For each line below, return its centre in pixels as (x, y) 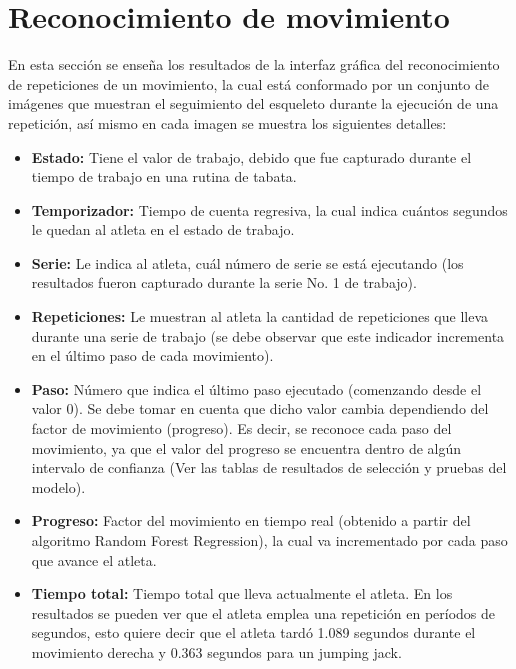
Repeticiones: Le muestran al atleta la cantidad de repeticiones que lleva (260, 316)
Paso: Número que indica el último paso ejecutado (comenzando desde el (256, 388)
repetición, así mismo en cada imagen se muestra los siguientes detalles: (227, 122)
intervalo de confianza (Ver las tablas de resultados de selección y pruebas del (269, 467)
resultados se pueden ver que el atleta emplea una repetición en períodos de (263, 612)
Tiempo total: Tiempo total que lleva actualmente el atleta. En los (242, 593)
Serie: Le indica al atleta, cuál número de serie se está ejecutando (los (247, 262)
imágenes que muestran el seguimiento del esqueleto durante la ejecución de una (253, 103)
